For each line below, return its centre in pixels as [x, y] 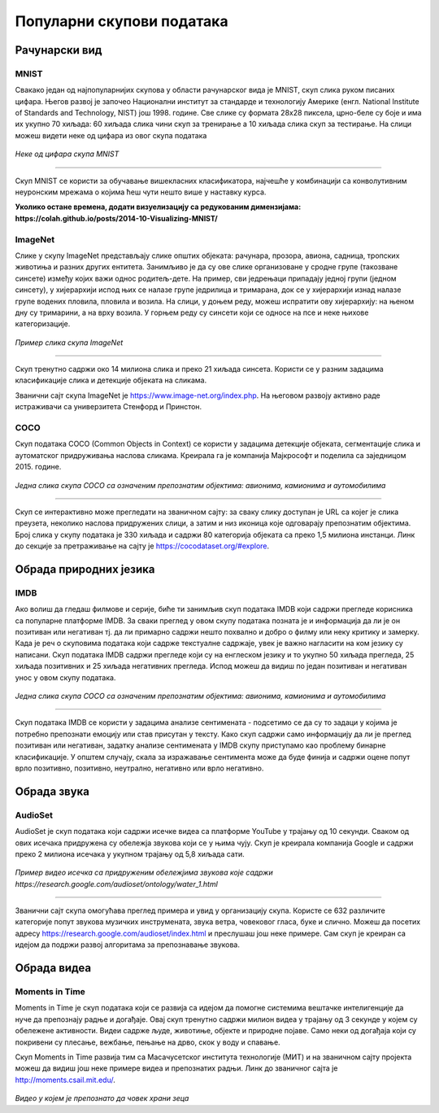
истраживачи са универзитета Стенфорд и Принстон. [109, 407]
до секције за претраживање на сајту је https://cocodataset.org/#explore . [142, 546]
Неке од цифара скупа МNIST [67, 154]
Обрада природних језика [85, 569]
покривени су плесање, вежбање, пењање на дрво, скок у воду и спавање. [148, 1042]
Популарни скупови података [122, 21]
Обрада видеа [53, 968]
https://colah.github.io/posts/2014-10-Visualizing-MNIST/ [117, 218]
